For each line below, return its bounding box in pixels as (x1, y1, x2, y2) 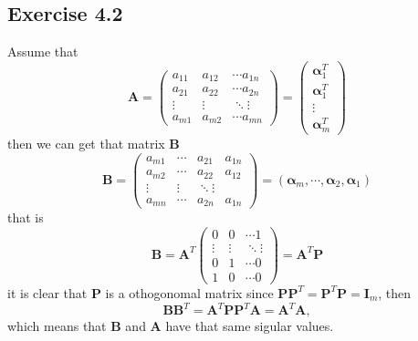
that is (7, 208, 44, 227)
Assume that (7, 42, 78, 61)
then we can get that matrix (7, 133, 165, 152)
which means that (7, 316, 107, 336)
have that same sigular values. (165, 316, 334, 336)
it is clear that (7, 283, 88, 302)
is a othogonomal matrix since (105, 283, 274, 302)
